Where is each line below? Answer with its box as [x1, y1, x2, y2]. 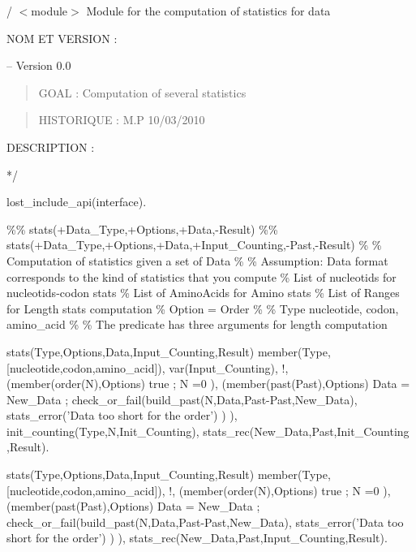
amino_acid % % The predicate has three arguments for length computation [6, 316, 388, 333]
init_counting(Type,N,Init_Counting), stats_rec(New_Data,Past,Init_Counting [6, 422, 410, 439]
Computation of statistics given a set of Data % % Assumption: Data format [6, 252, 388, 269]
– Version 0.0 [6, 57, 71, 74]
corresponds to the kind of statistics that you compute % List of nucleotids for [6, 268, 397, 285]
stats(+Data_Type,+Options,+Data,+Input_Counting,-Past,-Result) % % [6, 236, 382, 253]
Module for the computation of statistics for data [86, 2, 331, 19]
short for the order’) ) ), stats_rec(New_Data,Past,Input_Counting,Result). [6, 529, 388, 546]
